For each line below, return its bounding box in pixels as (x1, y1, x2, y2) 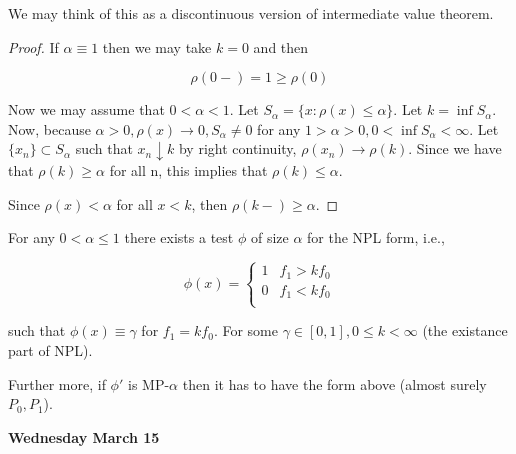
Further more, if (8, 373, 106, 394)
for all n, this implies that (109, 160, 268, 181)
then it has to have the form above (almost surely (182, 373, 487, 394)
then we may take (102, 36, 212, 57)
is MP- (127, 373, 170, 394)
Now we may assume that (8, 99, 165, 120)
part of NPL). (8, 339, 93, 360)
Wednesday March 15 (8, 426, 160, 447)
